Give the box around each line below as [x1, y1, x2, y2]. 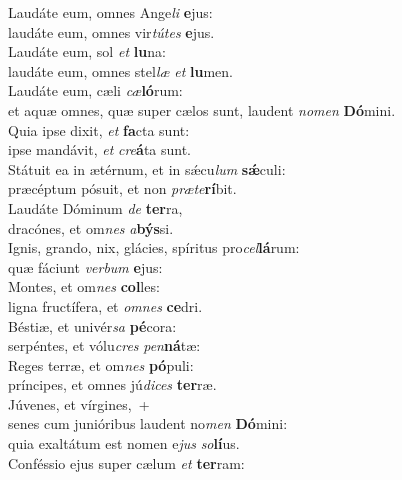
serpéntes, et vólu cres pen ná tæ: [8, 335, 201, 356]
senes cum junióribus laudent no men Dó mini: [8, 413, 288, 434]
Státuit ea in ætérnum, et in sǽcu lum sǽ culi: [8, 158, 286, 179]
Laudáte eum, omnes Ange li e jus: [8, 2, 213, 22]
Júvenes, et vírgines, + [8, 393, 150, 414]
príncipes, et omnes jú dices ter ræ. [8, 374, 217, 395]
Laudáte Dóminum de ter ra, [8, 197, 183, 218]
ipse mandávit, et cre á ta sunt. [8, 139, 192, 160]
